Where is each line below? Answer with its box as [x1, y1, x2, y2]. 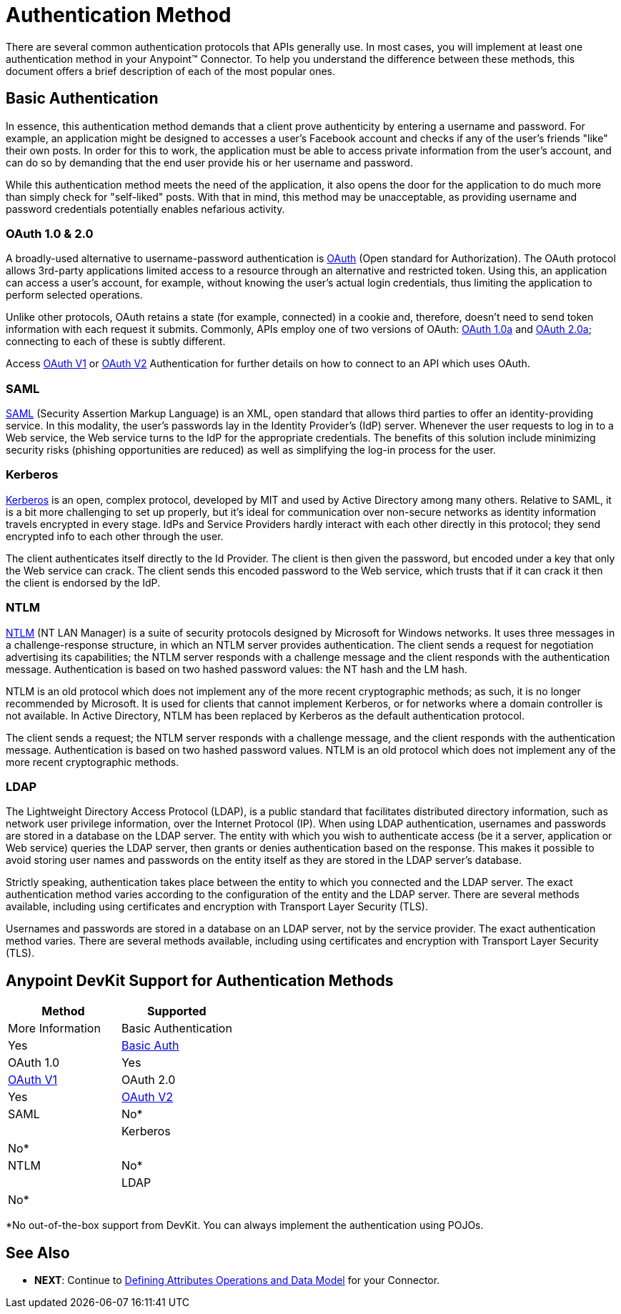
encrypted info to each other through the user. [6, 529, 224, 542]
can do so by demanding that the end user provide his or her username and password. [6, 156, 413, 169]
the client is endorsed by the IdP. [6, 576, 161, 589]
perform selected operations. [6, 289, 143, 302]
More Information [8, 1021, 101, 1036]
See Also [6, 1243, 70, 1262]
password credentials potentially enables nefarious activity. [6, 202, 285, 215]
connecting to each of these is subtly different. [6, 335, 226, 348]
